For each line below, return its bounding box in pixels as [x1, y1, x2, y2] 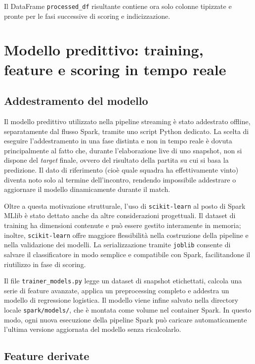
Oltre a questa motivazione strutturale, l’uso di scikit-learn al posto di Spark [4, 200, 246, 211]
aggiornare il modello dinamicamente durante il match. [4, 184, 170, 194]
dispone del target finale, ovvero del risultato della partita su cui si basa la [4, 155, 229, 165]
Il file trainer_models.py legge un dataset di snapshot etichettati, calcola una [4, 275, 242, 286]
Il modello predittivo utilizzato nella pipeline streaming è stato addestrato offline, [4, 116, 251, 127]
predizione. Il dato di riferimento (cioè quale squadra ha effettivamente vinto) [4, 164, 239, 175]
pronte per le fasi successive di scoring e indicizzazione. [4, 10, 170, 21]
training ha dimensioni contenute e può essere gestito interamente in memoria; [4, 220, 241, 230]
